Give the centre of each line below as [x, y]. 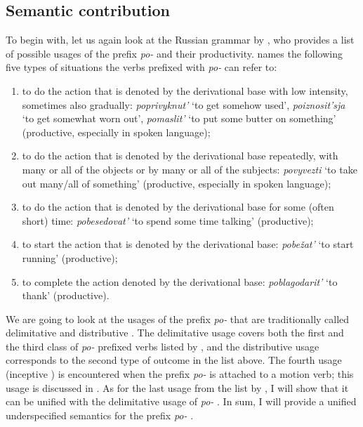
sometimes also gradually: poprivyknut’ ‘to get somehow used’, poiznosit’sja [184, 104]
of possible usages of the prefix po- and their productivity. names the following [174, 53]
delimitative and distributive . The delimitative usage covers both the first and [175, 333]
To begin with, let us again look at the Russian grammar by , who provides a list [180, 40]
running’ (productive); [70, 257]
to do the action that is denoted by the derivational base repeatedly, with [180, 156]
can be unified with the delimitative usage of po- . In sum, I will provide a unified [181, 401]
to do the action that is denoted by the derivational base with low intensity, [185, 90]
